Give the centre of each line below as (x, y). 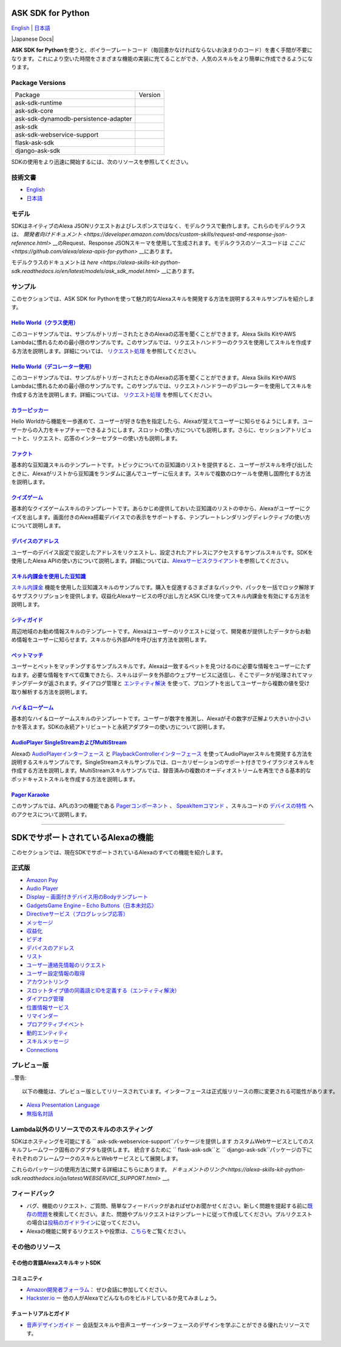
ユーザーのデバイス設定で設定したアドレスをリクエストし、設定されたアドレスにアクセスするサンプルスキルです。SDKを (162, 552)
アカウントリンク (48, 982)
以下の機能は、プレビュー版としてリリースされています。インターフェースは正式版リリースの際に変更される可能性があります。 (180, 1092)
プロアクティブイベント (56, 1024)
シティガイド (27, 620)
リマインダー (42, 1016)
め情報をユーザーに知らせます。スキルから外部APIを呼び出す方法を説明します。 (110, 640)
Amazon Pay (42, 880)
